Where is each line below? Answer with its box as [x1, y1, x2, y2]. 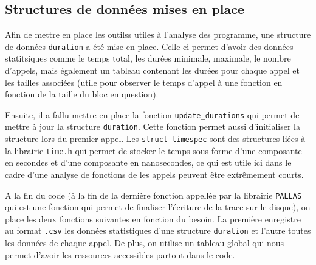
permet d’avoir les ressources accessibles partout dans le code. [5, 248, 235, 261]
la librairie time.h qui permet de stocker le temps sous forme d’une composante [5, 144, 302, 157]
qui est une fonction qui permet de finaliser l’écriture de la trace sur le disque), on [5, 200, 311, 213]
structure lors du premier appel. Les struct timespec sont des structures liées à [5, 132, 306, 145]
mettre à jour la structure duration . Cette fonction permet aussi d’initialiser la [5, 120, 300, 133]
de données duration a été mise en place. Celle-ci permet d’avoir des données [5, 40, 294, 52]
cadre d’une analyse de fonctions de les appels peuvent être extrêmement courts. [5, 168, 304, 181]
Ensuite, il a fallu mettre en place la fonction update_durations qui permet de [5, 108, 300, 121]
